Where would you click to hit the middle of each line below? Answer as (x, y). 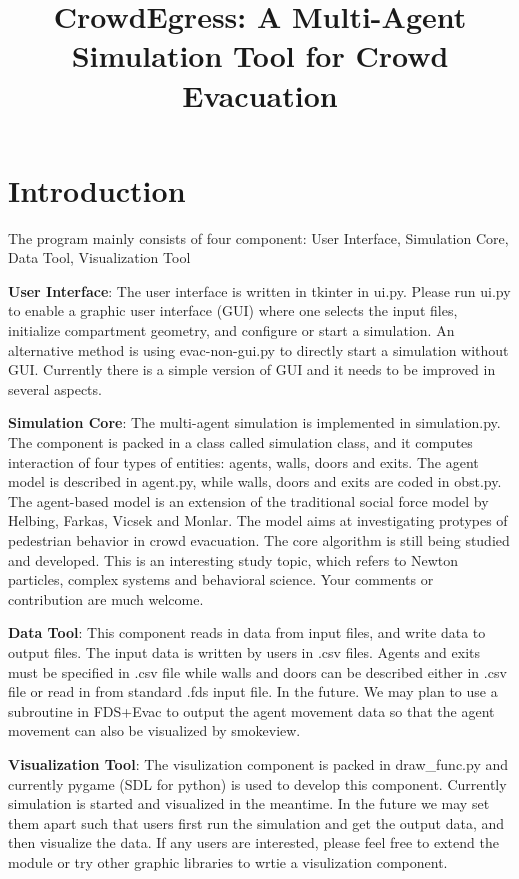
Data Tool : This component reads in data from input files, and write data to (247, 632)
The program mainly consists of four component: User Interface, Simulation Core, (258, 237)
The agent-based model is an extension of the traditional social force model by (248, 500)
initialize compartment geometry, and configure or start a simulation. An (231, 330)
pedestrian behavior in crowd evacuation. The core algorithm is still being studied (259, 540)
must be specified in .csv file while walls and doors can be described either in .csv (257, 671)
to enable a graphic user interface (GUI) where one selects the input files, (233, 310)
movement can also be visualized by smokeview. (154, 730)
